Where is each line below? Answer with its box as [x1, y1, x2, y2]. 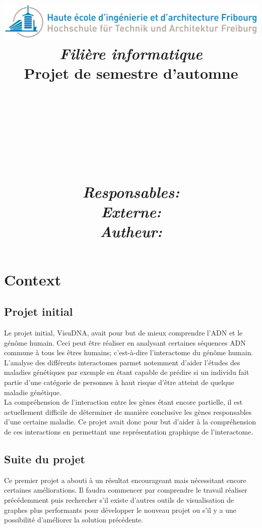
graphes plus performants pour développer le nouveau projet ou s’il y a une [4, 504, 237, 515]
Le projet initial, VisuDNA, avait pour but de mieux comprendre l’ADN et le [4, 327, 243, 338]
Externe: [101, 201, 161, 222]
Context [4, 269, 61, 290]
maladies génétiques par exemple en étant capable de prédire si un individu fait [4, 367, 249, 377]
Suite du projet [4, 451, 85, 466]
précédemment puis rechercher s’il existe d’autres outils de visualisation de [4, 494, 234, 505]
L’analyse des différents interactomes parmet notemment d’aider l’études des [4, 357, 240, 367]
